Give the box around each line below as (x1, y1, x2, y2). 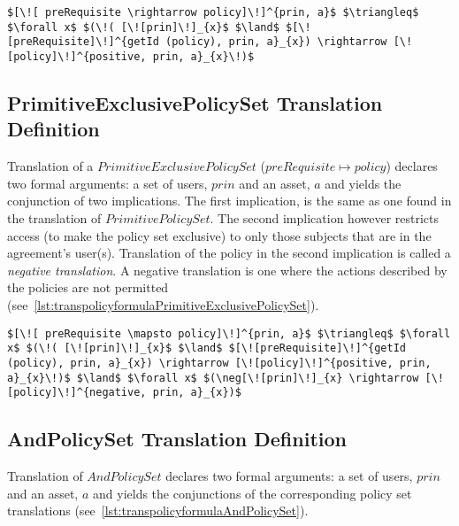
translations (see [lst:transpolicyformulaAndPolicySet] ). (7, 501, 309, 520)
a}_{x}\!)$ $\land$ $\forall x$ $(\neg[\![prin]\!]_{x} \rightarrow (7, 371, 419, 384)
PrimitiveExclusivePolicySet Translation (7, 89, 383, 117)
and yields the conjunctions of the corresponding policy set (93, 483, 412, 502)
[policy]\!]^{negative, (7, 386, 147, 399)
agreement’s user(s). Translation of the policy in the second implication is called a (7, 244, 451, 262)
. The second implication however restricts (210, 209, 440, 227)
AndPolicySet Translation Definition (7, 425, 347, 453)
